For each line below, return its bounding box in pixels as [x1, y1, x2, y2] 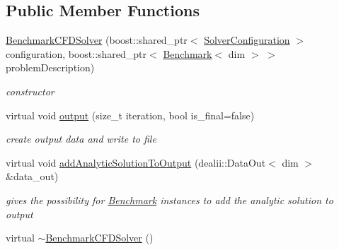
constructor [6, 83, 54, 98]
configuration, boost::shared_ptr [6, 46, 147, 61]
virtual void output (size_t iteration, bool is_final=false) [6, 107, 255, 122]
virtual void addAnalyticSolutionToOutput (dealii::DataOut [6, 155, 266, 169]
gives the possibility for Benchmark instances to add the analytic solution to [6, 192, 333, 207]
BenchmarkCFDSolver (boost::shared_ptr [6, 32, 188, 47]
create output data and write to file [6, 131, 156, 146]
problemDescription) [6, 60, 95, 75]
